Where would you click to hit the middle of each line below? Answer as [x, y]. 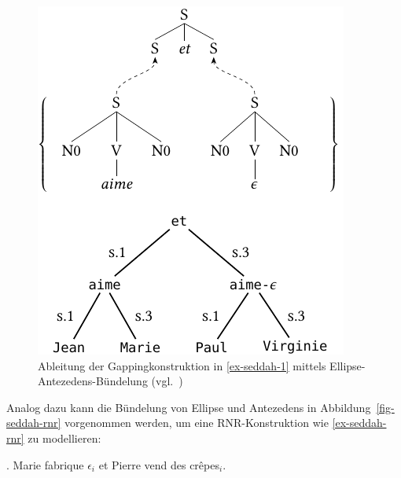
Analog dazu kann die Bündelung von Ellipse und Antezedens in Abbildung [189, 407]
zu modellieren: [64, 438]
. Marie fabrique [45, 464]
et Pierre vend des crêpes [159, 464]
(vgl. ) [167, 381]
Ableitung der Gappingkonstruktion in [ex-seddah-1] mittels [182, 365]
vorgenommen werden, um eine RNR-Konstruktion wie [197, 423]
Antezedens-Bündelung [93, 381]
